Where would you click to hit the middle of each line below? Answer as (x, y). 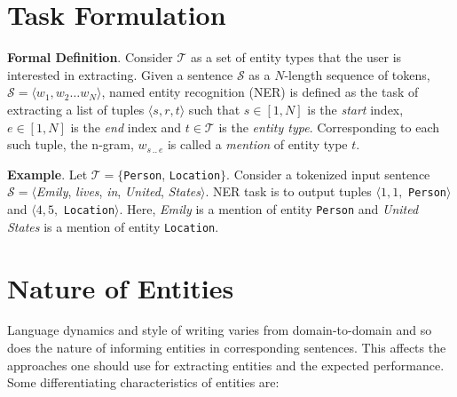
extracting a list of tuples (76, 109)
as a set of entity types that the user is (296, 57)
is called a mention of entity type (257, 144)
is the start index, (355, 109)
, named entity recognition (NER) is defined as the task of (260, 92)
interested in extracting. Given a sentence (120, 74)
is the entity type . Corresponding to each (329, 127)
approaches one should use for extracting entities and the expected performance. (226, 365)
